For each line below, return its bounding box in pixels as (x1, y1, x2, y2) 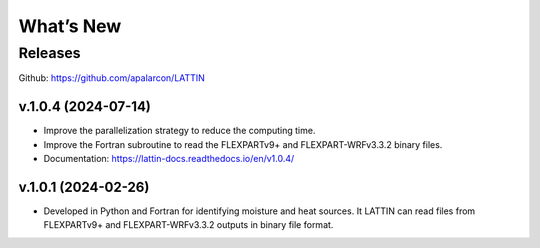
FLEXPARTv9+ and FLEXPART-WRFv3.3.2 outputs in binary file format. (43, 219, 334, 231)
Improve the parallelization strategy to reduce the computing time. (43, 125, 316, 137)
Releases (18, 44, 81, 62)
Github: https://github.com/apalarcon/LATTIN (18, 72, 205, 84)
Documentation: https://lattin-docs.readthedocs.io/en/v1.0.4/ (43, 153, 295, 165)
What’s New (18, 15, 122, 37)
